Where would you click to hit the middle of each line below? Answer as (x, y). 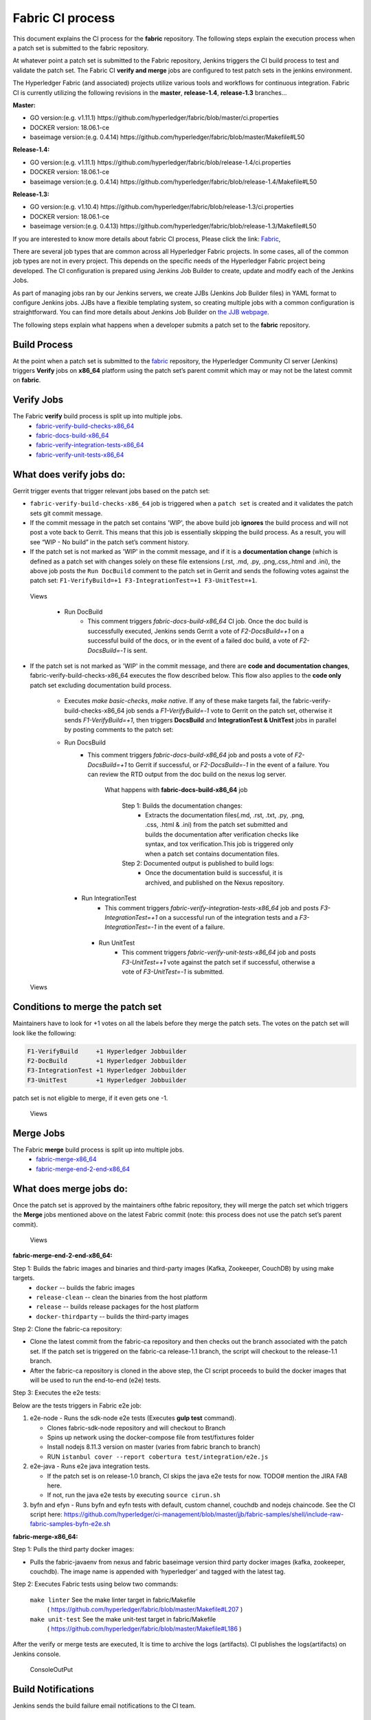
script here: (46, 1514)
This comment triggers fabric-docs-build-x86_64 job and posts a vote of (190, 755)
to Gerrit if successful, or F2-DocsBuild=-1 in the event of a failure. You (229, 764)
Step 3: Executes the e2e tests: (57, 1393)
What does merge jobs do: (70, 1189)
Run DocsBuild (85, 742)
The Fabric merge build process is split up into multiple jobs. (99, 1150)
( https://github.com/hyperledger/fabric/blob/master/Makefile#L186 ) (144, 1628)
